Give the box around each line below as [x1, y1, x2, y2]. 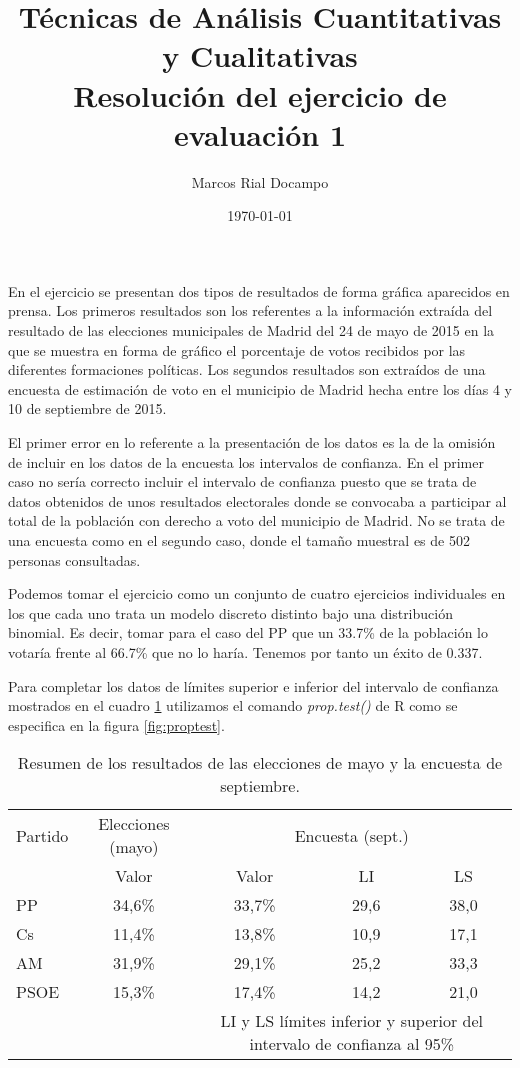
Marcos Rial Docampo [191, 171, 329, 192]
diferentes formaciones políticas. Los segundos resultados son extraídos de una [8, 359, 486, 380]
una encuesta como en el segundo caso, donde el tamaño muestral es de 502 [8, 530, 470, 550]
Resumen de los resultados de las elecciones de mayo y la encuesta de [17, 751, 503, 775]
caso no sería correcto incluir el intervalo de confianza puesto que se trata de [8, 471, 477, 492]
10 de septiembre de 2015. [8, 398, 167, 419]
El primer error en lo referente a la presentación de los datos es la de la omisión [8, 432, 496, 453]
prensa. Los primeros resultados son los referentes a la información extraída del [8, 300, 493, 321]
